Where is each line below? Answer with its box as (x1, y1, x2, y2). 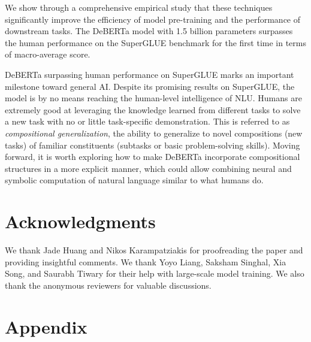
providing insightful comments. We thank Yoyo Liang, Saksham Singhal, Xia (5, 255, 286, 268)
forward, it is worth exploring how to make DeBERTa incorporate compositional (5, 150, 300, 163)
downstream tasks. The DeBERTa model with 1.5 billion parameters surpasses (5, 25, 293, 37)
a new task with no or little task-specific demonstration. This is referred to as (5, 115, 290, 128)
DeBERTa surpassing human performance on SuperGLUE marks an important (5, 68, 294, 80)
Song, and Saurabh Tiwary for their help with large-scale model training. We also (5, 267, 304, 280)
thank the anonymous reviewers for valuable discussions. (5, 279, 212, 291)
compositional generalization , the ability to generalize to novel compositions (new (5, 126, 303, 139)
